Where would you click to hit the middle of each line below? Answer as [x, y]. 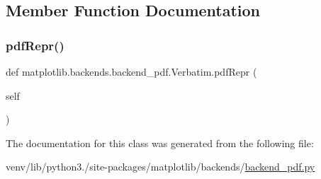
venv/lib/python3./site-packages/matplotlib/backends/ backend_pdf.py [160, 167]
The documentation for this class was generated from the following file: [160, 143]
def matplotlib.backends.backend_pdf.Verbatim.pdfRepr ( [131, 71]
